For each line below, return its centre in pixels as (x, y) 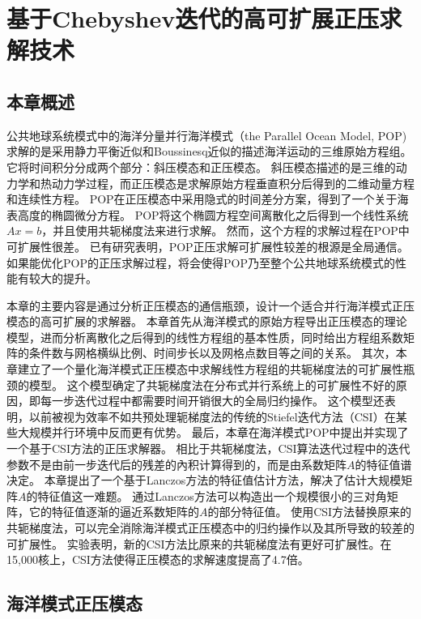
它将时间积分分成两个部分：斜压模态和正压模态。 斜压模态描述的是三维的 (201, 166)
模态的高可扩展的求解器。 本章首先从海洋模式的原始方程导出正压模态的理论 (207, 321)
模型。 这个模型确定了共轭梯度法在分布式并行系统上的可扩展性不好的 (212, 384)
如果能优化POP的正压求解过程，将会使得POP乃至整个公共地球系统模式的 (201, 262)
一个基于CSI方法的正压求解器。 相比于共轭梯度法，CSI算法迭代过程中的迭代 (208, 448)
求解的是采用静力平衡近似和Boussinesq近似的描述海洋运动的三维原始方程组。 (209, 151)
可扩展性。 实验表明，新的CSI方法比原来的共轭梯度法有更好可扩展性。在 (199, 543)
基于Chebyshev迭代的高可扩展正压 (193, 18)
